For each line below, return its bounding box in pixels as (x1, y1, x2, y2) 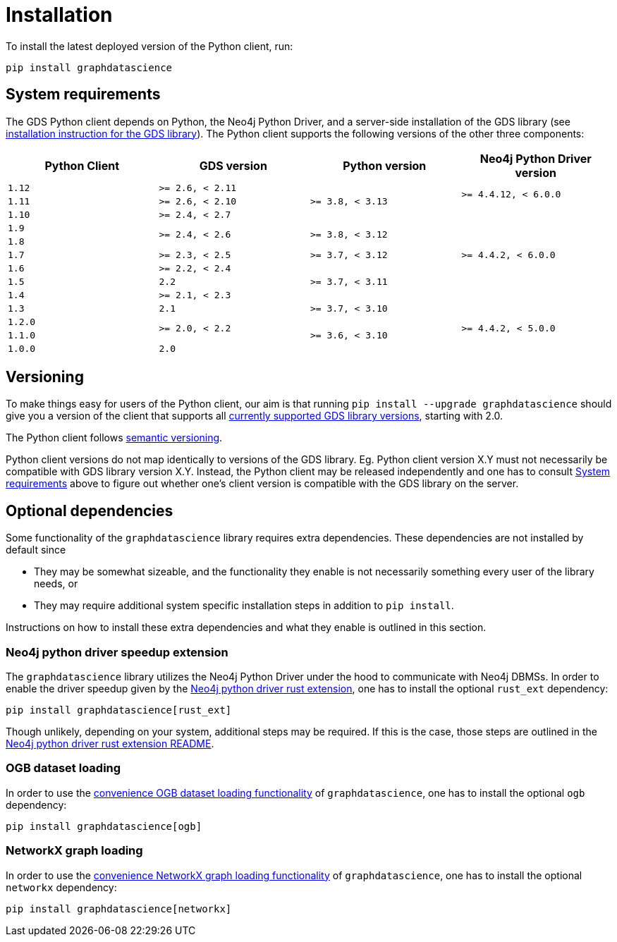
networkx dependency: (6, 881, 117, 893)
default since (6, 544, 66, 556)
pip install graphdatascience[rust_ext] (6, 704, 232, 716)
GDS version (199, 158, 267, 173)
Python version (343, 158, 427, 173)
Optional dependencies (6, 501, 173, 520)
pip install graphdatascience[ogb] (6, 820, 202, 832)
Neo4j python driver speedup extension (6, 644, 228, 659)
